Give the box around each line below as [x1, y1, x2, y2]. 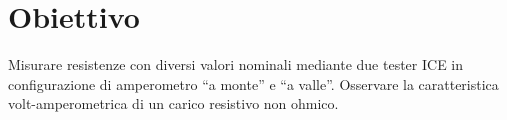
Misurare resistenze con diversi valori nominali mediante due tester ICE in [8, 54, 464, 75]
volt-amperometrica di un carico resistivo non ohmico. [8, 93, 339, 114]
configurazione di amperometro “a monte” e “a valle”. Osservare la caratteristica [8, 73, 499, 94]
